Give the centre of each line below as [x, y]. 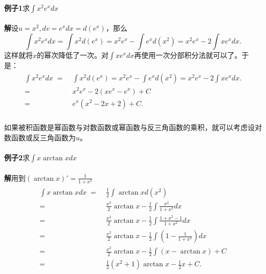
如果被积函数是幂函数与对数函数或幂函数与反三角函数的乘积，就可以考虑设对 [133, 127]
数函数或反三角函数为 [40, 137]
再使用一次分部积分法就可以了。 [188, 55]
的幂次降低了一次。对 [73, 55]
